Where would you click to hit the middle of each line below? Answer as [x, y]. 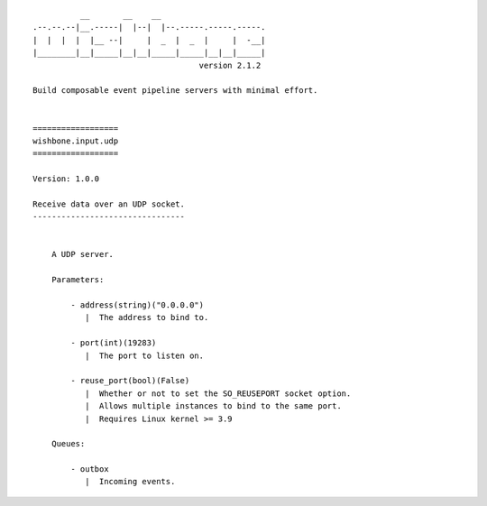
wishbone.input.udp [76, 141]
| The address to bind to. [147, 317]
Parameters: [78, 280]
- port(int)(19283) [114, 343]
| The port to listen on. [144, 355]
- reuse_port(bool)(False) [130, 381]
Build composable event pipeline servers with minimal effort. [175, 91]
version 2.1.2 [230, 65]
